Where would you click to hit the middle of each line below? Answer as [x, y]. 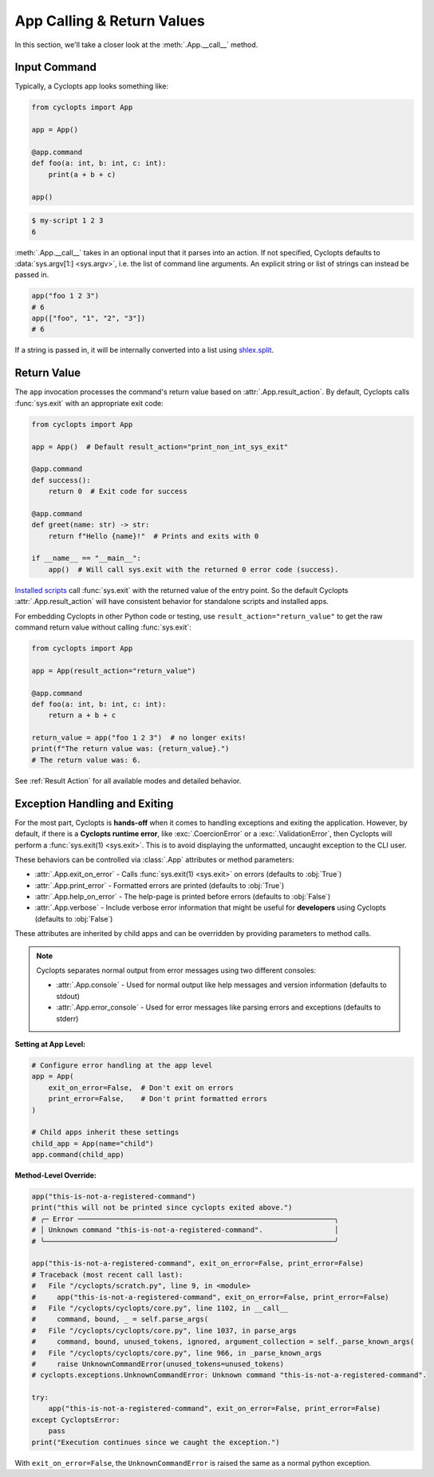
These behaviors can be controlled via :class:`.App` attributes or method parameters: [154, 859]
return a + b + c [82, 715]
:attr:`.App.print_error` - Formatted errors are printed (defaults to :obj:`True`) [160, 885]
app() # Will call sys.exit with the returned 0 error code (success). [193, 569]
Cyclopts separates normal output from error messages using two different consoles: [176, 970]
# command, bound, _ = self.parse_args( [120, 1319]
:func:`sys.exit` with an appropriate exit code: [89, 403]
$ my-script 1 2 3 [67, 221]
